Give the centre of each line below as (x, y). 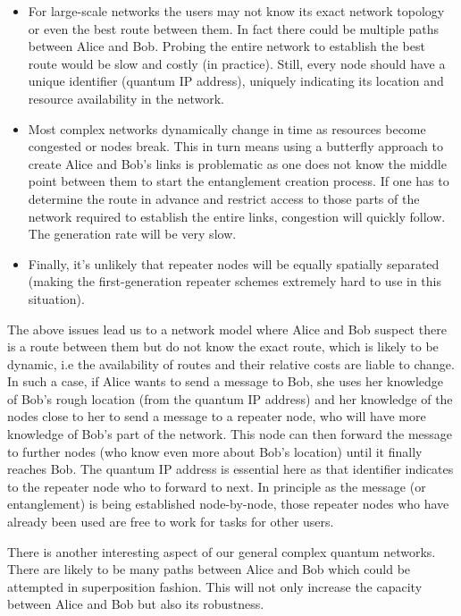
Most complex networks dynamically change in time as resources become (227, 128)
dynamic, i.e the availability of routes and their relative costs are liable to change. (231, 363)
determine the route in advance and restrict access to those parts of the (224, 198)
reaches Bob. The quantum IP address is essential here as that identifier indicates (230, 469)
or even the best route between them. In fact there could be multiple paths (233, 28)
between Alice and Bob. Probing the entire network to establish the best (226, 46)
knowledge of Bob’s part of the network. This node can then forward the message (230, 434)
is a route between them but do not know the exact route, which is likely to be (223, 346)
